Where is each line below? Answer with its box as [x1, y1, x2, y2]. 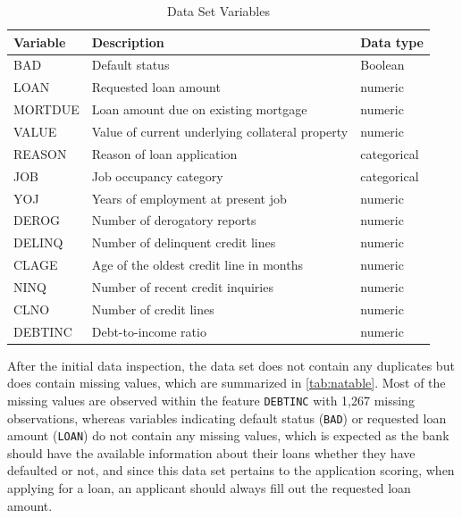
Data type [360, 32, 424, 51]
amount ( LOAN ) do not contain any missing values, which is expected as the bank [7, 426, 449, 445]
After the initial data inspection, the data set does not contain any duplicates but [7, 355, 455, 374]
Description [91, 32, 164, 51]
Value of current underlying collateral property [91, 121, 349, 140]
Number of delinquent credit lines [91, 233, 276, 252]
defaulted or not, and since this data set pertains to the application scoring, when [7, 461, 455, 480]
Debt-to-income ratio [91, 322, 206, 340]
